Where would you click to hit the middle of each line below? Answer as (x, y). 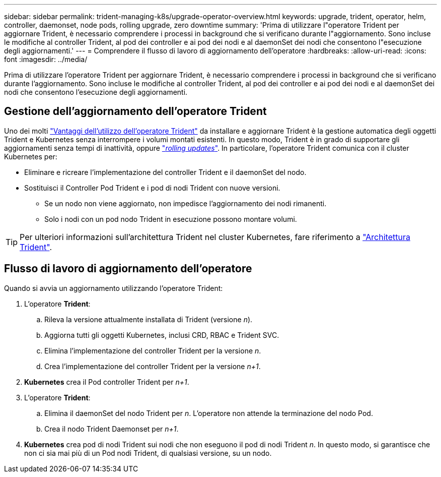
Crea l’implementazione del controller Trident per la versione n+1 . (153, 366)
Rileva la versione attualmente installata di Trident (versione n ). (149, 319)
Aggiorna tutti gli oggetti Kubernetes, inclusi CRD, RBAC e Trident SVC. (162, 335)
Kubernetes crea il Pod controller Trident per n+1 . (107, 382)
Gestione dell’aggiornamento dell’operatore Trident (135, 111)
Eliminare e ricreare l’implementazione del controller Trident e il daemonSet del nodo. (165, 172)
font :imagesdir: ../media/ (46, 59)
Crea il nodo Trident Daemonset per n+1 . (112, 429)
